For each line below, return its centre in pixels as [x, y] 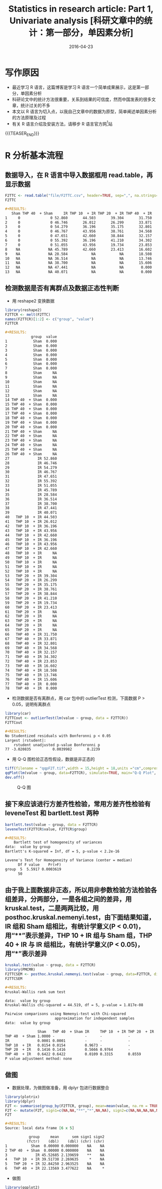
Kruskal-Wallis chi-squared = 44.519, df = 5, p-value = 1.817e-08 [74, 1005]
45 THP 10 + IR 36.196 [31, 540]
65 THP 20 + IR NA [31, 630]
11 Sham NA [31, 386]
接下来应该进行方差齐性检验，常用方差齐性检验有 [78, 804]
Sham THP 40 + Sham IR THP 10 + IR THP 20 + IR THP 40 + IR [81, 213]
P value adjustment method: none [39, 1059]
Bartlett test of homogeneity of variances [58, 842]
